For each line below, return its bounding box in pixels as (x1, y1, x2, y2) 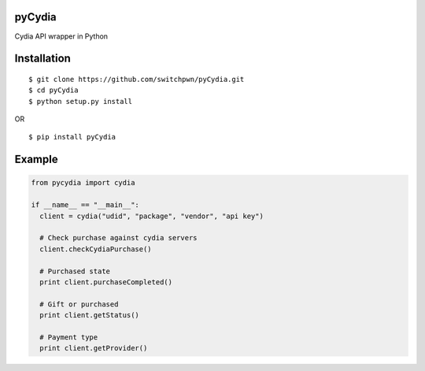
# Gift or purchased (39, 299, 119, 309)
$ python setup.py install (28, 97, 133, 106)
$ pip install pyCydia (28, 132, 116, 142)
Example (14, 153, 58, 166)
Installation (14, 52, 71, 65)
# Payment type (39, 332, 98, 342)
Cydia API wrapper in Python (14, 32, 109, 41)
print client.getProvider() (39, 343, 148, 353)
